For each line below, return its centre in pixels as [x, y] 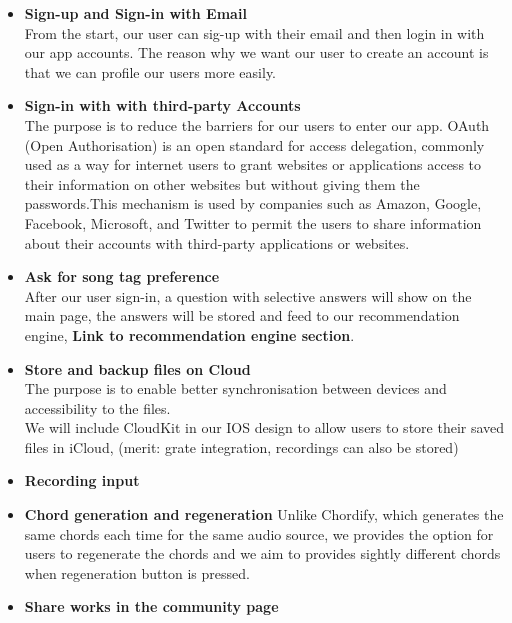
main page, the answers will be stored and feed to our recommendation [242, 315]
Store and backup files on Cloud [137, 368]
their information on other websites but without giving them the [222, 183]
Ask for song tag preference [122, 276]
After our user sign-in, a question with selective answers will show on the [248, 295]
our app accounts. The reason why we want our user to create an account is [256, 52]
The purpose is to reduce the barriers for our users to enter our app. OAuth [257, 124]
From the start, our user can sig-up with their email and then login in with [254, 32]
